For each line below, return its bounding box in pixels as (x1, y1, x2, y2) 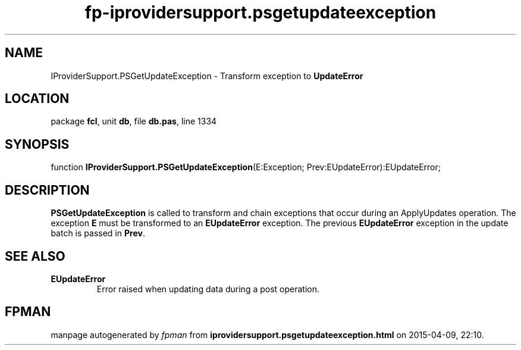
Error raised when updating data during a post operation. (96, 283, 320, 294)
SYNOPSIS (5, 136, 70, 152)
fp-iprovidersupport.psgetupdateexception (84, 2, 437, 23)
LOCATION (5, 91, 70, 107)
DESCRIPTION (5, 182, 90, 198)
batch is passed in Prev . (51, 228, 145, 239)
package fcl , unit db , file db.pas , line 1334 (51, 116, 217, 127)
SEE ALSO (5, 248, 65, 264)
